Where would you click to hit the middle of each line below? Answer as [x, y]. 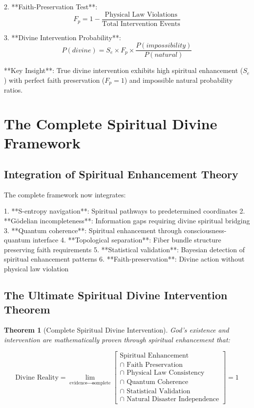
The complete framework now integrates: [65, 194]
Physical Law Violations [141, 14]
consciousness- [205, 230]
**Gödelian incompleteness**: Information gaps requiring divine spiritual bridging [127, 220]
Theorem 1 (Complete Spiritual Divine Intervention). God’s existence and [116, 330]
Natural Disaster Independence [173, 399]
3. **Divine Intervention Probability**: [63, 37]
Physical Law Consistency [166, 373]
